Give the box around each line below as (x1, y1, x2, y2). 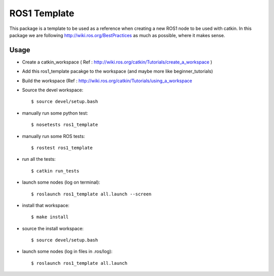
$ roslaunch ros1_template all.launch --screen (31, 191, 152, 197)
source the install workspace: (22, 225, 84, 231)
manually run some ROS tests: (22, 133, 85, 139)
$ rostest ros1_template (31, 145, 93, 151)
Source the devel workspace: (22, 87, 84, 93)
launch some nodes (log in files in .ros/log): (22, 249, 113, 255)
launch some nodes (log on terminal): (22, 179, 100, 185)
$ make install (31, 214, 69, 220)
